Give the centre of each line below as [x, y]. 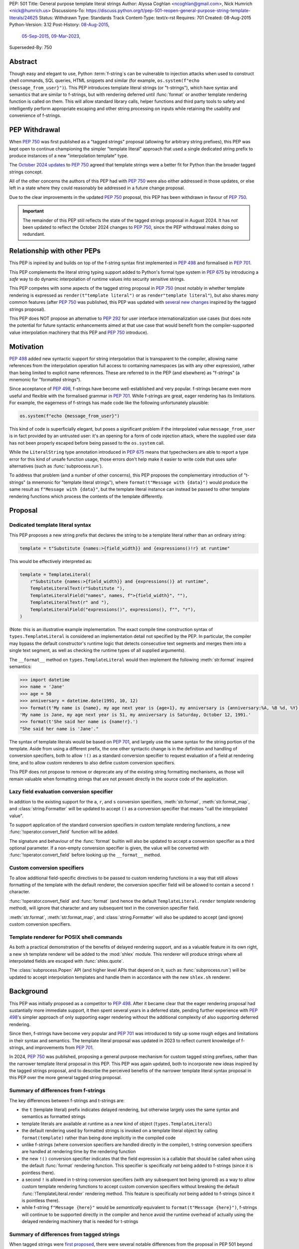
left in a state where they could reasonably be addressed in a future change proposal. [97, 188]
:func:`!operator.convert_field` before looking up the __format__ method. [85, 855]
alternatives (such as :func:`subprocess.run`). [56, 466]
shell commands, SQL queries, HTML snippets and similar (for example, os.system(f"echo [104, 80]
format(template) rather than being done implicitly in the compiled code [99, 1138]
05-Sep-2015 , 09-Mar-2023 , [51, 36]
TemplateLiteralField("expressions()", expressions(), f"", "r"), [113, 609]
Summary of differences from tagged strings [65, 1235]
